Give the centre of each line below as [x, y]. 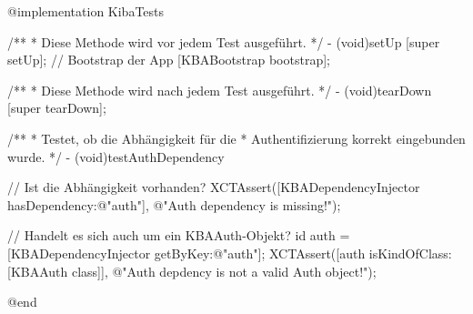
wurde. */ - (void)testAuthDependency [116, 156]
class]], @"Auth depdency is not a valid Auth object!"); [224, 271]
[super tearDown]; [57, 108]
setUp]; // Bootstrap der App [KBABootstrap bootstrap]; [169, 60]
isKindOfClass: [410, 253]
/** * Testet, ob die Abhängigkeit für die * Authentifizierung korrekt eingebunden [236, 138]
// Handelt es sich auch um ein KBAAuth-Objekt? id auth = [179, 235]
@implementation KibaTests [86, 11]
